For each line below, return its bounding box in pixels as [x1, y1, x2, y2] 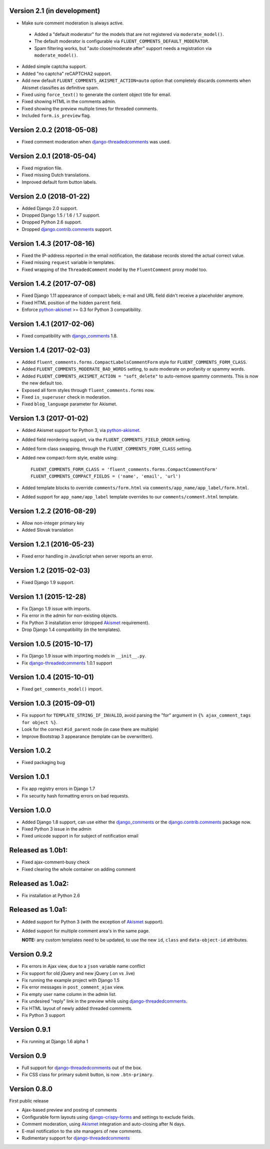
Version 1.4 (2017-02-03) [9, 345, 90, 354]
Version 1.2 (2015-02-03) [9, 566, 90, 575]
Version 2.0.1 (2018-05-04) [9, 151, 96, 160]
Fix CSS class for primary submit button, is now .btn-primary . [21, 1071, 154, 1077]
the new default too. [21, 380, 63, 386]
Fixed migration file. [21, 165, 62, 171]
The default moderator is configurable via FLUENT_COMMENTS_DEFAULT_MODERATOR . [34, 38, 209, 44]
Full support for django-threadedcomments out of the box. [21, 1064, 142, 1070]
